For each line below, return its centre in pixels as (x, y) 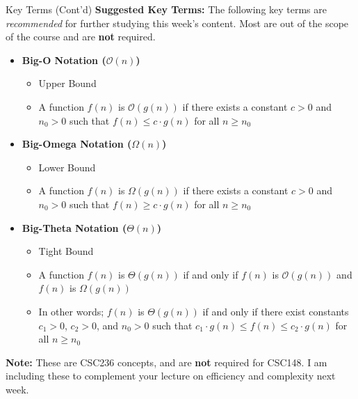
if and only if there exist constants (276, 311)
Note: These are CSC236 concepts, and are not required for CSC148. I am (166, 362)
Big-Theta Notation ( (74, 227)
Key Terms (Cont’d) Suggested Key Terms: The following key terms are (166, 9)
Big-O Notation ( (64, 60)
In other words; (71, 311)
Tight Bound (66, 251)
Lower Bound (67, 167)
